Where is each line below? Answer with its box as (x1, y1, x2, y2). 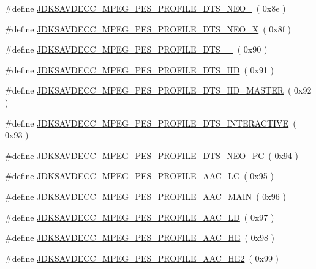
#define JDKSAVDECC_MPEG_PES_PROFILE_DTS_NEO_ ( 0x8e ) (5, 2, 286, 14)
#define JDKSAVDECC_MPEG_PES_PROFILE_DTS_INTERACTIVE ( (5, 116, 296, 129)
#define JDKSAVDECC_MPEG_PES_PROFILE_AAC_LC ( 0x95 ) (5, 169, 274, 182)
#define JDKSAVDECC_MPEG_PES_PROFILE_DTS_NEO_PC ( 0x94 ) (5, 149, 298, 161)
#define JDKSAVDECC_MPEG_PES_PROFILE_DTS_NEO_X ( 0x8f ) (5, 22, 292, 35)
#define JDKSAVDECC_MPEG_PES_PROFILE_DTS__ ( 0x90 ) (5, 43, 268, 56)
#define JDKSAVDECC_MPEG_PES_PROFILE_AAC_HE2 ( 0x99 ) (5, 251, 279, 264)
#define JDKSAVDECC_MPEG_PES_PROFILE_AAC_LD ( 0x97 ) (5, 210, 274, 223)
